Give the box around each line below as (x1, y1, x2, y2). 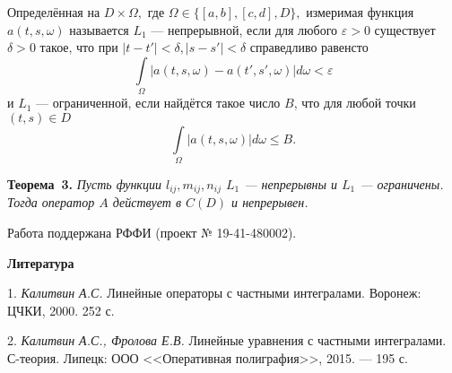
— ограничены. (360, 175, 444, 194)
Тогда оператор (7, 193, 95, 212)
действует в (112, 193, 182, 212)
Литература (7, 253, 74, 272)
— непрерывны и (244, 175, 337, 194)
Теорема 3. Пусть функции (7, 175, 161, 194)
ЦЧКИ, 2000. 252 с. (7, 300, 115, 319)
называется (69, 20, 129, 39)
